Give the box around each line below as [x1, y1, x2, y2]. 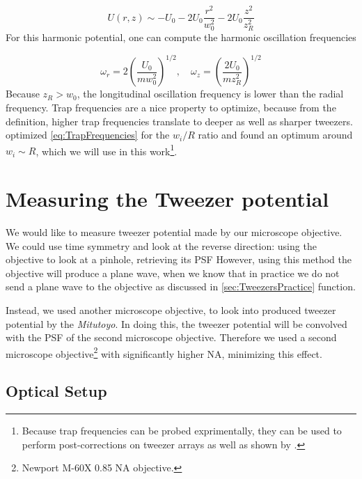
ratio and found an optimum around [198, 127, 353, 142]
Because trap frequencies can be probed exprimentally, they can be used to [22, 423, 342, 438]
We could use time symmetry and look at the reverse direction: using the [6, 238, 317, 253]
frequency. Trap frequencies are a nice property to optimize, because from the [6, 100, 336, 114]
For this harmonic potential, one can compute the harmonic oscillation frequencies [6, 30, 356, 45]
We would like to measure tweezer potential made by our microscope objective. [6, 225, 343, 239]
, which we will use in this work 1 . [36, 141, 178, 158]
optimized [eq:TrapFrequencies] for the [6, 127, 170, 142]
